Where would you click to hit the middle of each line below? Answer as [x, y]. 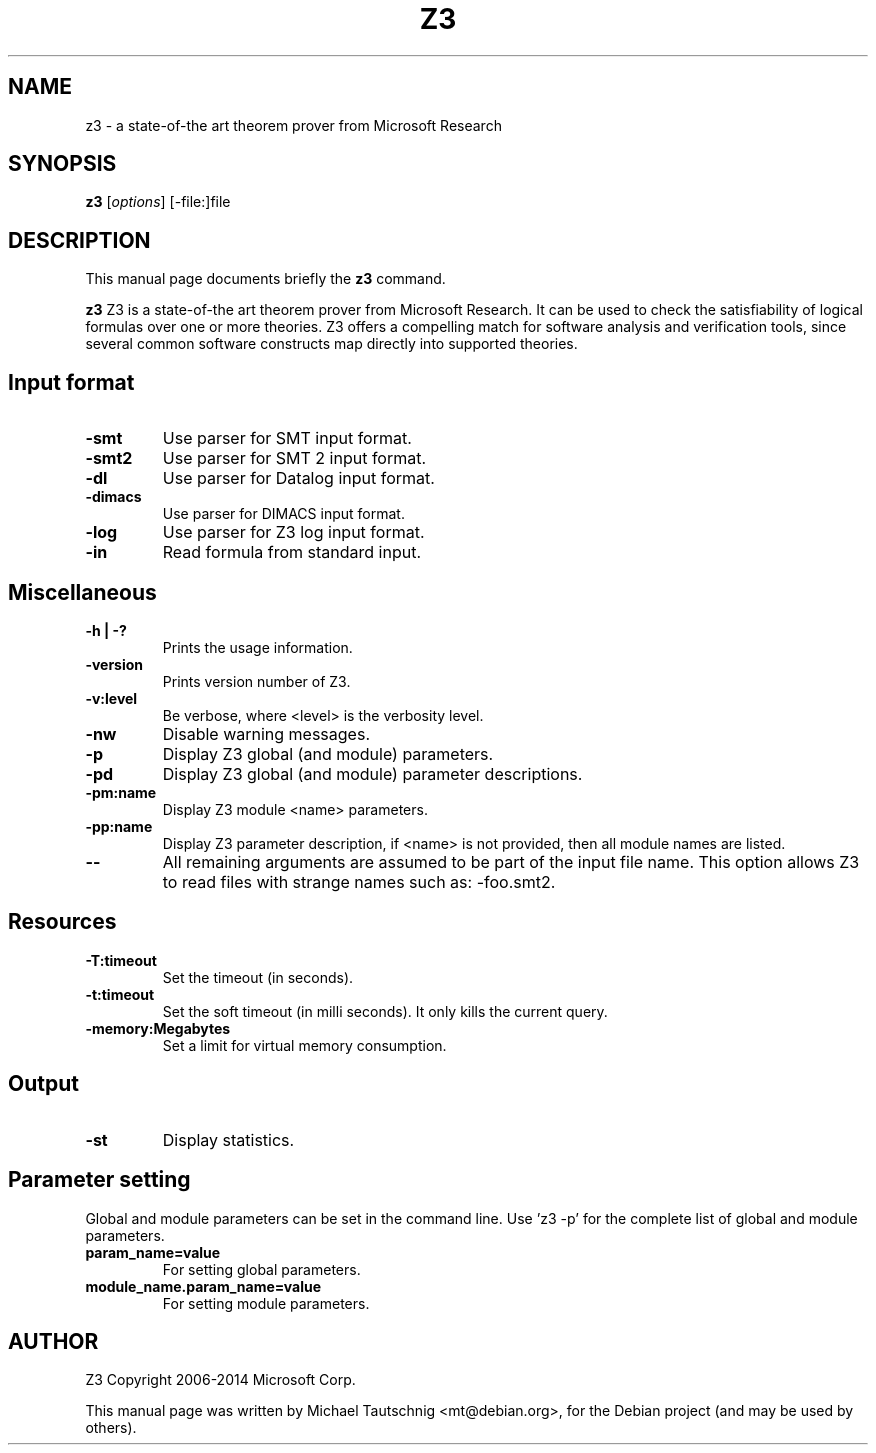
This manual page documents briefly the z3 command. [265, 279]
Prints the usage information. [257, 647]
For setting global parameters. [261, 1269]
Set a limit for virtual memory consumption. [304, 1045]
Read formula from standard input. [292, 552]
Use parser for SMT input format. [287, 438]
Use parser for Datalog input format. [298, 478]
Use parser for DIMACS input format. [283, 514]
